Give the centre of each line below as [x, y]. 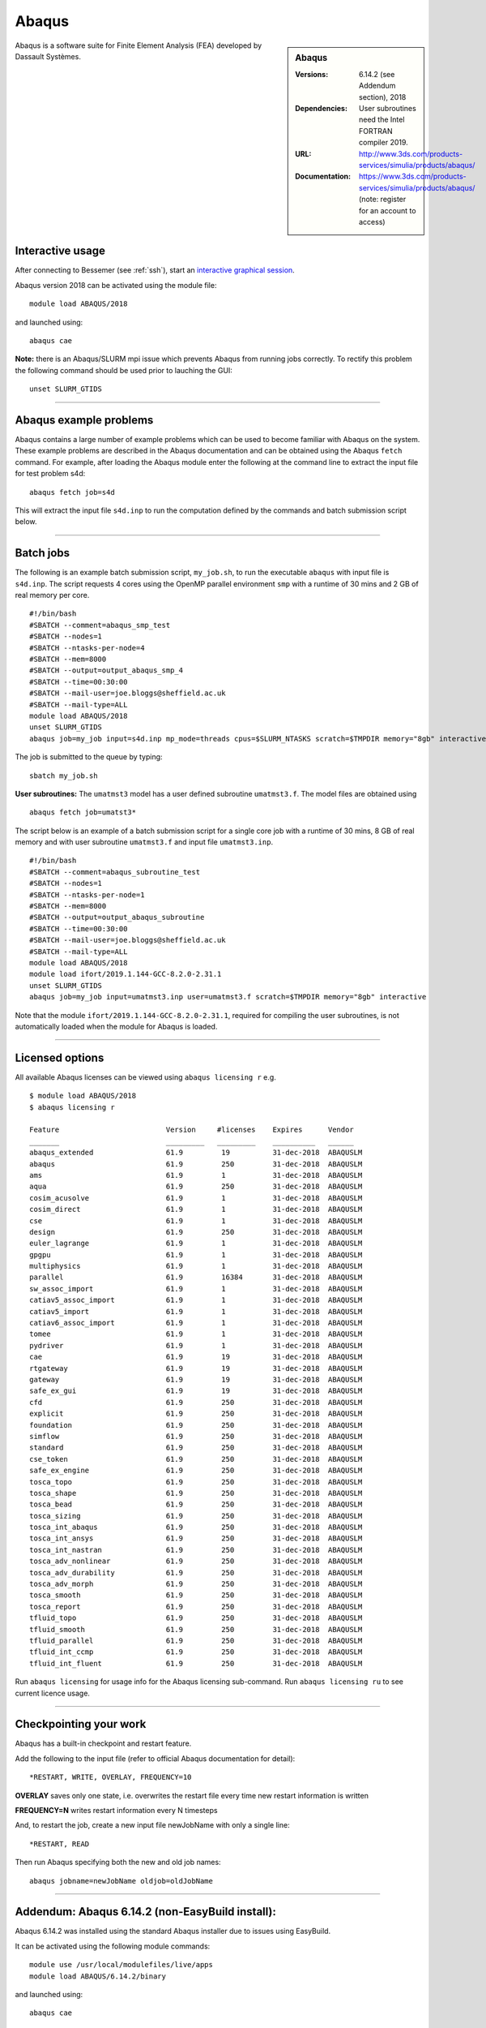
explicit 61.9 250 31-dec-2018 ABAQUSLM [196, 1414]
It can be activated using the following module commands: [113, 1946]
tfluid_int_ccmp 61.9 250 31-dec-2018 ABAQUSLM [196, 1652]
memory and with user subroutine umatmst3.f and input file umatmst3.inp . [144, 842]
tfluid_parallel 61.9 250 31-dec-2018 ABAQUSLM [196, 1640]
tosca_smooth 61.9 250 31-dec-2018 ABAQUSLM [196, 1595]
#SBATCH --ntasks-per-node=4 [87, 648]
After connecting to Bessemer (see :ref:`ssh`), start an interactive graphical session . [155, 270]
